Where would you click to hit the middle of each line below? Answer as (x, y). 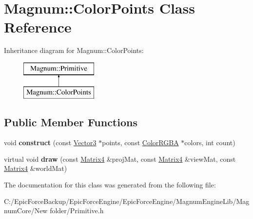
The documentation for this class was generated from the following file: (110, 185)
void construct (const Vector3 (50, 143)
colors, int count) (210, 143)
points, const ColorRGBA (140, 143)
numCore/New (26, 211)
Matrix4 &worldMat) (36, 168)
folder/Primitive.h (77, 211)
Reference (38, 27)
